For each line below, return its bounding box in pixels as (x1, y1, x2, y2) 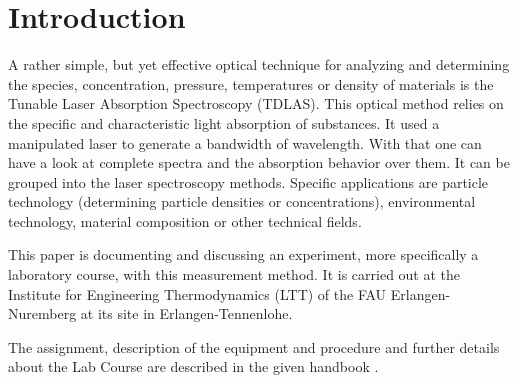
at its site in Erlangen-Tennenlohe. (80, 303, 293, 324)
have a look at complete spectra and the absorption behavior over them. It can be (8, 152, 510, 173)
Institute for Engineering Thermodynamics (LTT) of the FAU (8, 283, 387, 304)
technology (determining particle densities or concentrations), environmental (8, 191, 476, 212)
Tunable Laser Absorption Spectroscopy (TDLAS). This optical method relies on (8, 93, 504, 114)
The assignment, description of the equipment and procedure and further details (8, 336, 500, 357)
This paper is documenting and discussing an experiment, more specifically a (8, 244, 479, 265)
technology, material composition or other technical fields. (8, 210, 362, 231)
